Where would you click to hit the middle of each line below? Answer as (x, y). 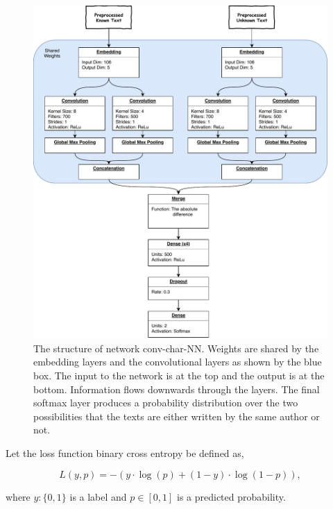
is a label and (98, 496)
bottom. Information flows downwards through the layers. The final (177, 389)
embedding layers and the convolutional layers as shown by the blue (178, 362)
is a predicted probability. (231, 496)
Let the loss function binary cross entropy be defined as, (125, 453)
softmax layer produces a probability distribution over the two (166, 403)
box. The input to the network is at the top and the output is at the (179, 376)
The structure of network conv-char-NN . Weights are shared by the (176, 348)
